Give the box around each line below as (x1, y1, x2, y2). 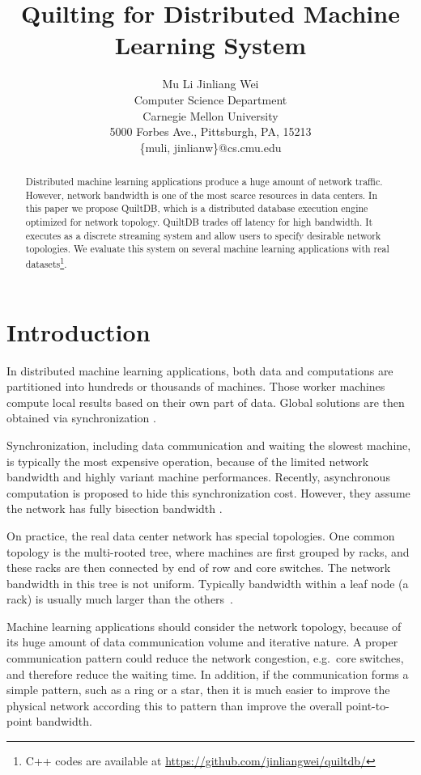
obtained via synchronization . (6, 409, 156, 426)
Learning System (114, 28, 307, 61)
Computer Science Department (134, 91, 287, 108)
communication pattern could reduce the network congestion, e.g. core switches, (6, 650, 404, 667)
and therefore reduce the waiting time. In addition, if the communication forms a (6, 665, 409, 682)
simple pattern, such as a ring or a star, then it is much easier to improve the (6, 681, 390, 698)
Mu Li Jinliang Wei (162, 75, 259, 92)
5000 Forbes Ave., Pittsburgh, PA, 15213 (109, 123, 312, 140)
